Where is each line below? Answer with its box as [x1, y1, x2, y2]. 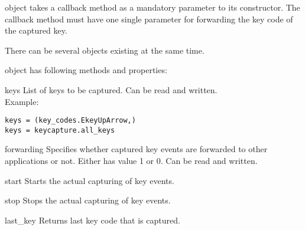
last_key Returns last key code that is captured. [5, 213, 180, 226]
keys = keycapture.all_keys [5, 126, 115, 134]
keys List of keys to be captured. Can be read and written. [5, 83, 218, 96]
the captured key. [5, 24, 67, 37]
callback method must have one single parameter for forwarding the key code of [5, 12, 293, 25]
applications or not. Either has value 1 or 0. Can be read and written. [5, 155, 258, 167]
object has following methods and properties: [5, 64, 167, 76]
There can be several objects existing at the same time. [5, 44, 205, 56]
